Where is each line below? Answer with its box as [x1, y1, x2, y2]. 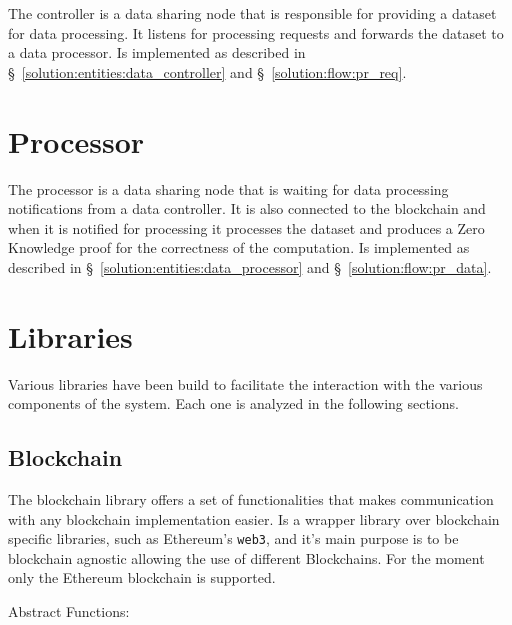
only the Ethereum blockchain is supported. [8, 567, 276, 588]
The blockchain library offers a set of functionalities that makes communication [8, 488, 494, 509]
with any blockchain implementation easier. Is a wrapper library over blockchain [8, 508, 500, 529]
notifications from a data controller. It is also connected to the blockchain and [8, 198, 486, 219]
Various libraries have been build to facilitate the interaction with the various [8, 373, 483, 394]
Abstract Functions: [8, 601, 130, 622]
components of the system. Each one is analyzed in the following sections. [8, 393, 459, 414]
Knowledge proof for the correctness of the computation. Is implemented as [8, 237, 470, 258]
